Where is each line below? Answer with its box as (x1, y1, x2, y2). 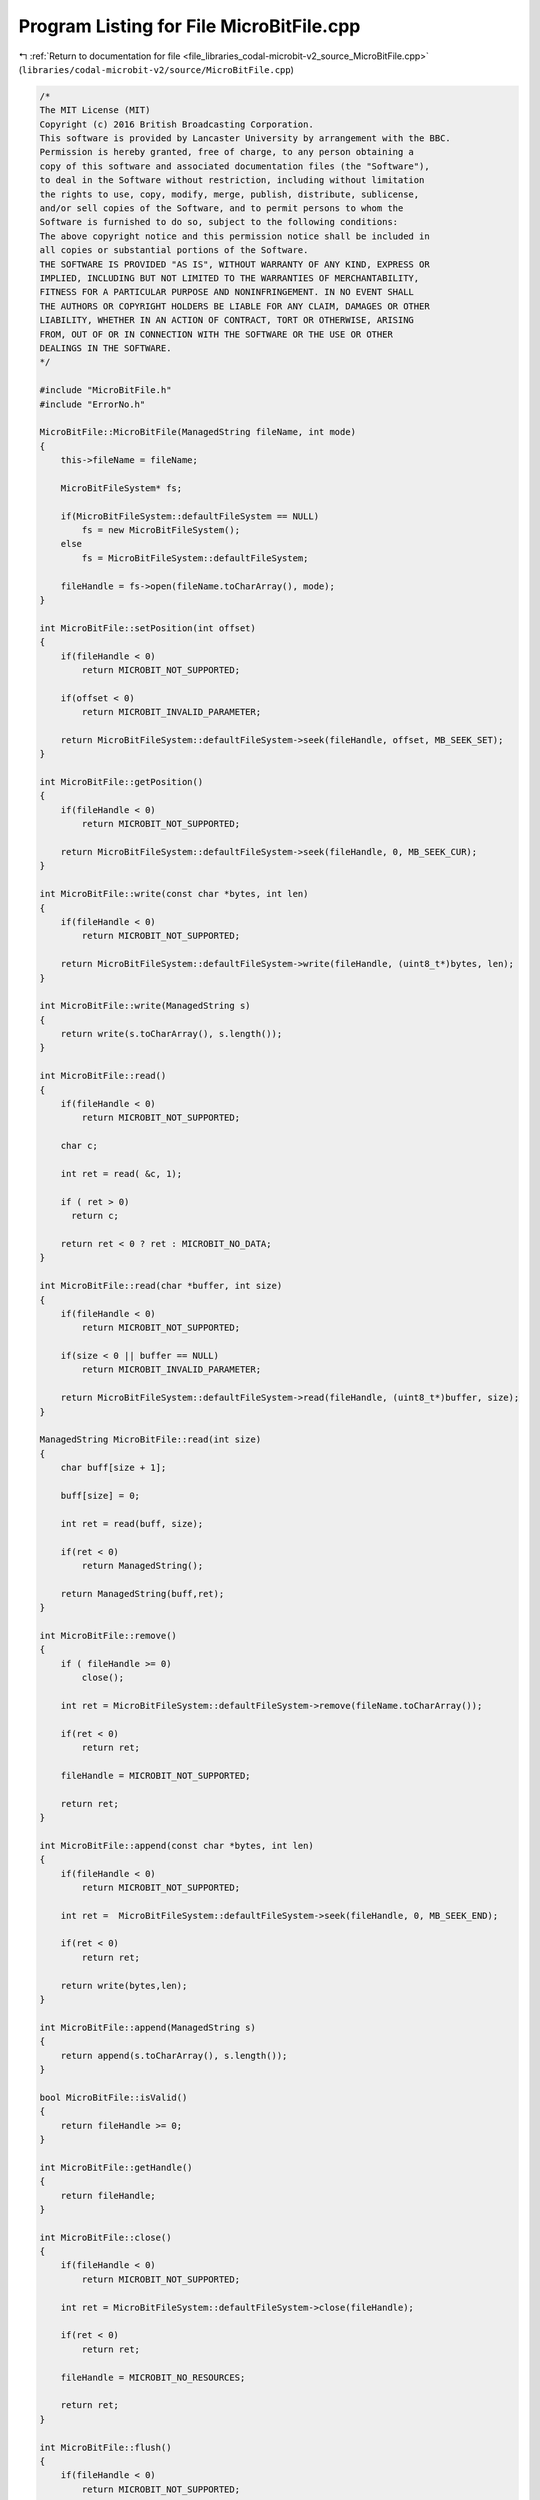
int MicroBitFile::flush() (39, 2441, 172, 2453)
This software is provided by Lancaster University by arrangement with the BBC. (39, 133, 452, 144)
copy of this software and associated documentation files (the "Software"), (39, 160, 430, 172)
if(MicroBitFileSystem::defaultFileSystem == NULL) (60, 510, 320, 522)
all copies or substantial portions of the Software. (39, 245, 309, 256)
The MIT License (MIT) (39, 105, 151, 116)
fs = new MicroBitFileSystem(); (81, 525, 240, 536)
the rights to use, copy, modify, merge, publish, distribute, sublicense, (39, 188, 420, 200)
